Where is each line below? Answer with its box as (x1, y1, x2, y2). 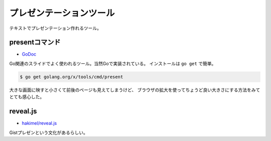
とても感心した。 (9, 94, 45, 100)
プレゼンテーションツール (9, 8, 115, 19)
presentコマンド (9, 38, 61, 47)
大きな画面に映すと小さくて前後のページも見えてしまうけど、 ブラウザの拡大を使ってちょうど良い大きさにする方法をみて (9, 87, 260, 93)
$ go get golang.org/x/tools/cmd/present (20, 74, 123, 80)
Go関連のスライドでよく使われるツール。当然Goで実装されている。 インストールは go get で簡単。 (9, 60, 216, 66)
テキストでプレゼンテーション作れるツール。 (9, 25, 102, 31)
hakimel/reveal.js (22, 120, 57, 126)
